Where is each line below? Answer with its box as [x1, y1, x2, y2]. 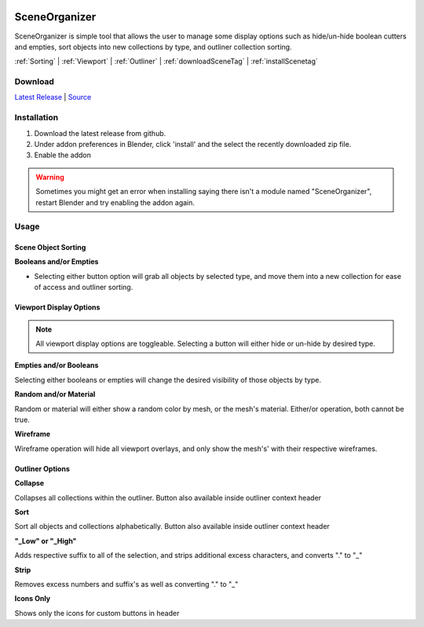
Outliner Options [14, 464, 70, 473]
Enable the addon [34, 150, 92, 160]
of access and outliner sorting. [34, 283, 133, 292]
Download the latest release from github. [34, 128, 166, 137]
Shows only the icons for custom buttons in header [14, 608, 180, 618]
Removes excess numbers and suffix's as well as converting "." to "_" [14, 579, 239, 588]
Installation [14, 112, 59, 123]
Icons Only [14, 594, 51, 603]
